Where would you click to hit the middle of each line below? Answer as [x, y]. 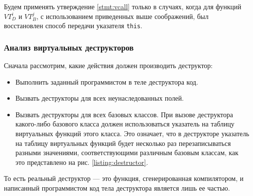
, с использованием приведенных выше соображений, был [122, 16]
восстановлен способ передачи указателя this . [73, 26]
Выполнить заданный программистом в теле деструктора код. [107, 81]
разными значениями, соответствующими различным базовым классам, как [127, 152]
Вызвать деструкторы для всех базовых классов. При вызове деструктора [124, 114]
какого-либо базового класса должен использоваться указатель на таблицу [125, 124]
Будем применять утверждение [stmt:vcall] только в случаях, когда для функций [123, 6]
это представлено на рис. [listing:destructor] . [82, 162]
